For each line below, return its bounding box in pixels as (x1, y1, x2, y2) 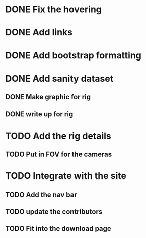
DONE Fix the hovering (5, 4, 102, 15)
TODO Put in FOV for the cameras (5, 150, 112, 159)
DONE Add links (5, 27, 73, 38)
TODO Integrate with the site (5, 170, 127, 182)
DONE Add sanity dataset (5, 73, 114, 84)
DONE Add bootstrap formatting (5, 49, 142, 61)
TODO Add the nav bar (5, 190, 77, 199)
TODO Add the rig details (5, 130, 112, 142)
